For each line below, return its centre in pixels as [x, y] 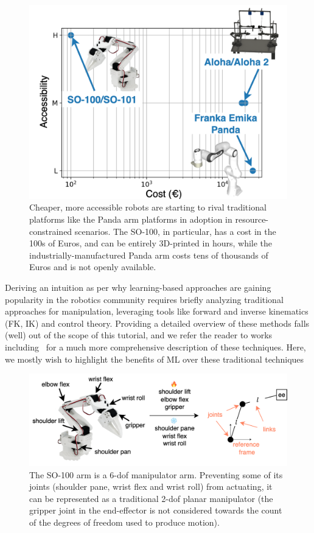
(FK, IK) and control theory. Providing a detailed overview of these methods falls [157, 323]
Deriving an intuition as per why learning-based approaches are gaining [138, 287]
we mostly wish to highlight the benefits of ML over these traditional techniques [155, 359]
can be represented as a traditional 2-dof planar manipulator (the [151, 498]
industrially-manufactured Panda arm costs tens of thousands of [149, 255]
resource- [252, 219]
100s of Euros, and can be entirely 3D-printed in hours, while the [151, 243]
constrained [51, 231]
